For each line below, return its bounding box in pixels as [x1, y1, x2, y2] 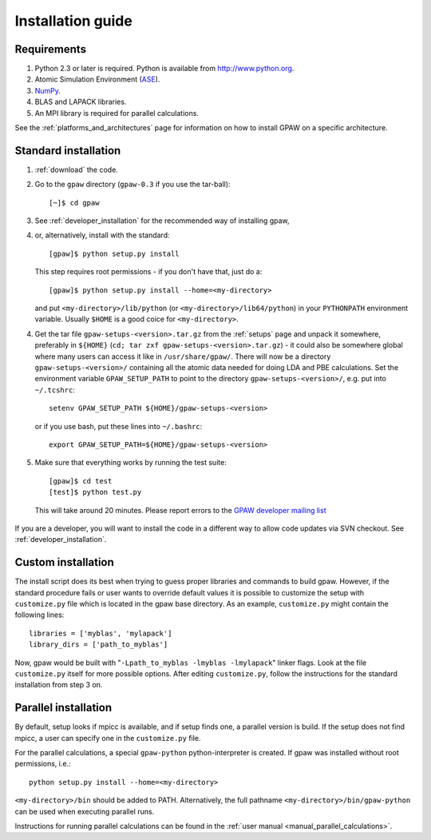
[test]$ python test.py [49, 488, 142, 497]
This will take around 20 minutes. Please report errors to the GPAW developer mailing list [34, 505, 326, 515]
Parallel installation [14, 701, 112, 715]
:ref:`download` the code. [34, 165, 119, 174]
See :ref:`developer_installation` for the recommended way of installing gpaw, [34, 216, 291, 225]
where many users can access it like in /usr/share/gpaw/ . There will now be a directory [34, 352, 331, 361]
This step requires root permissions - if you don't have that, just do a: [34, 267, 263, 277]
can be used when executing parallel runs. [14, 806, 155, 816]
